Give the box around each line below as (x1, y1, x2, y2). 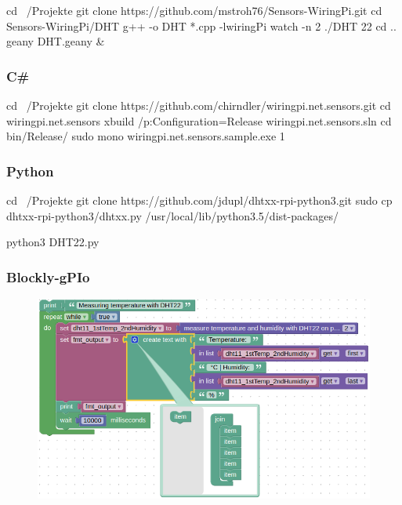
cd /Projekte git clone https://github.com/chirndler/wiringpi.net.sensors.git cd (6, 97, 391, 113)
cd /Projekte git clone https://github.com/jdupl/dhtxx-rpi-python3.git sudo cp (6, 192, 393, 208)
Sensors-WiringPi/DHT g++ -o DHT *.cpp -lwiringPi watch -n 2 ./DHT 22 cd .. (6, 17, 397, 34)
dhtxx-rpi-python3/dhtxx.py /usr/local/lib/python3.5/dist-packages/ (6, 207, 339, 223)
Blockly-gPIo (6, 267, 90, 286)
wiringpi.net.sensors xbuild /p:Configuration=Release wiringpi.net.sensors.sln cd (6, 112, 392, 129)
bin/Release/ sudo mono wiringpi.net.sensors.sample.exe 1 (6, 128, 285, 144)
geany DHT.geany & (6, 33, 105, 49)
